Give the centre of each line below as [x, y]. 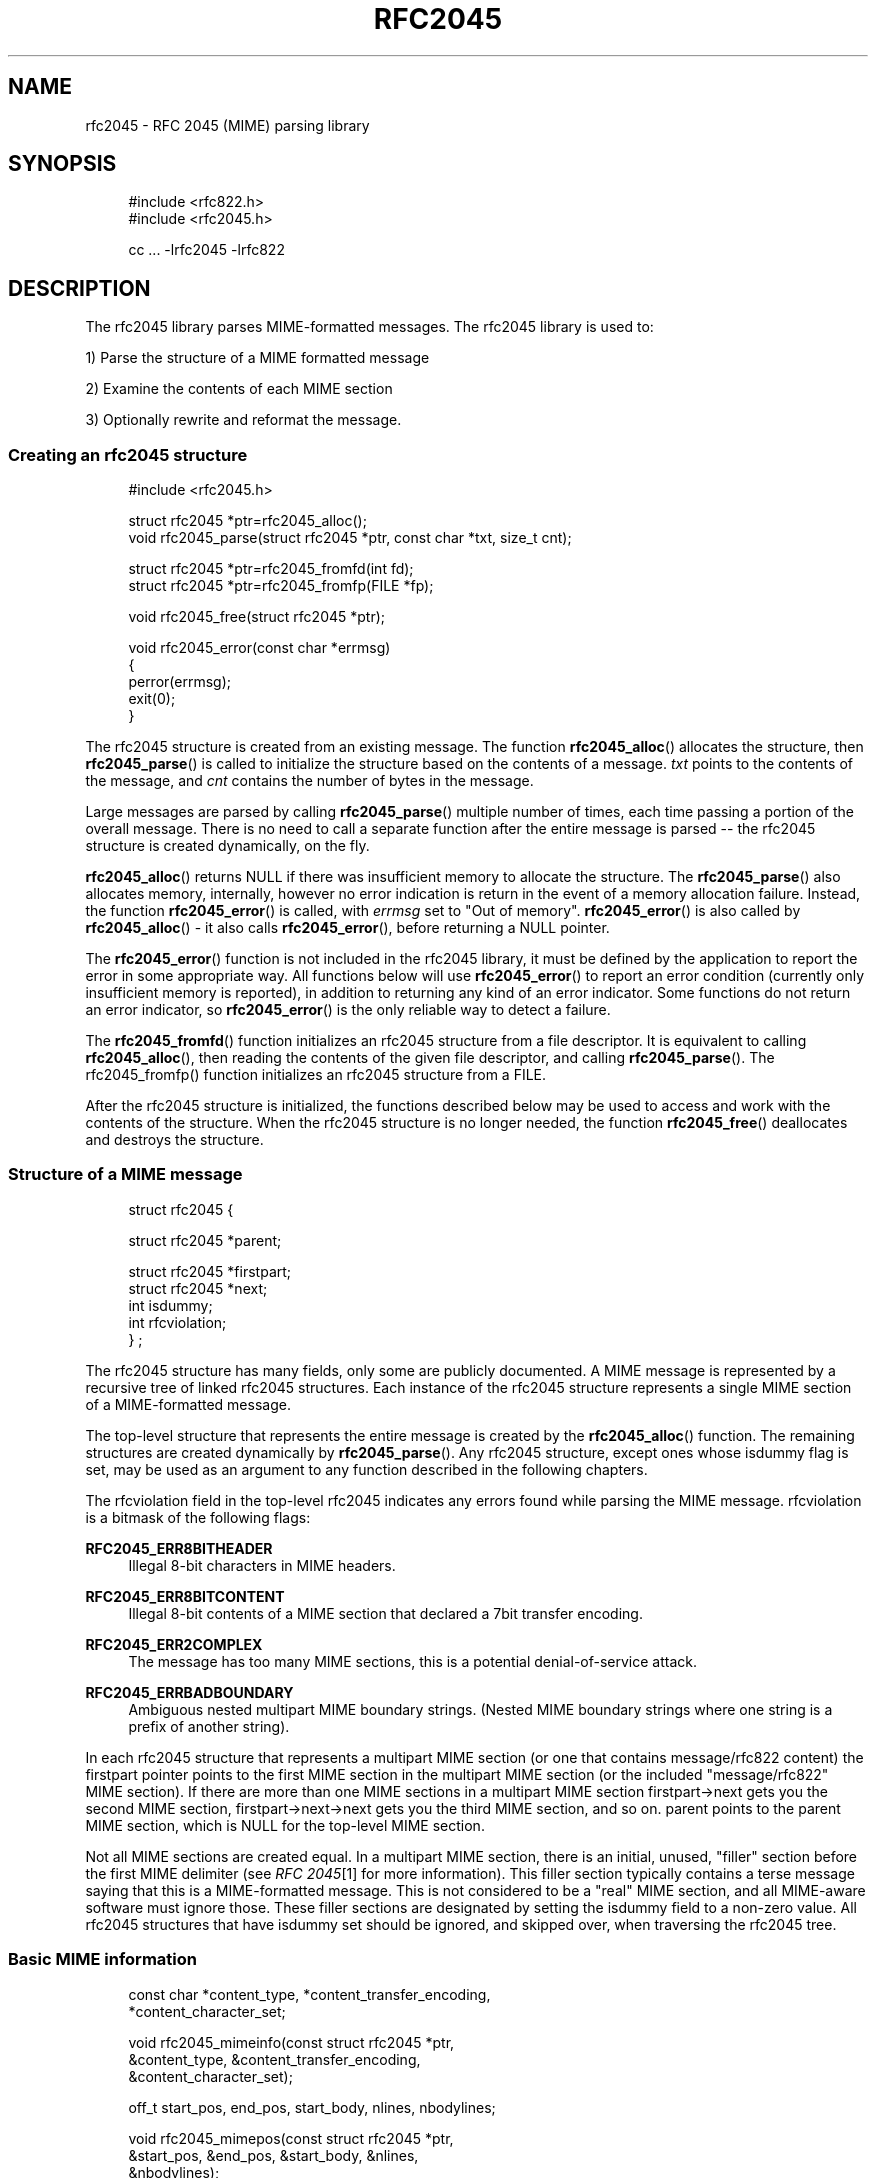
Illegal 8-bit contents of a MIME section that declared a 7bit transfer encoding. [385, 1613]
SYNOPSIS [62, 164]
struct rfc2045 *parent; [205, 1240]
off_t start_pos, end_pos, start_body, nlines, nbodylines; [312, 2107]
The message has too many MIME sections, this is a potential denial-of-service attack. [413, 1661]
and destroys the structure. [174, 1140]
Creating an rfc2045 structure [128, 454]
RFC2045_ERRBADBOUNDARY [189, 1692]
